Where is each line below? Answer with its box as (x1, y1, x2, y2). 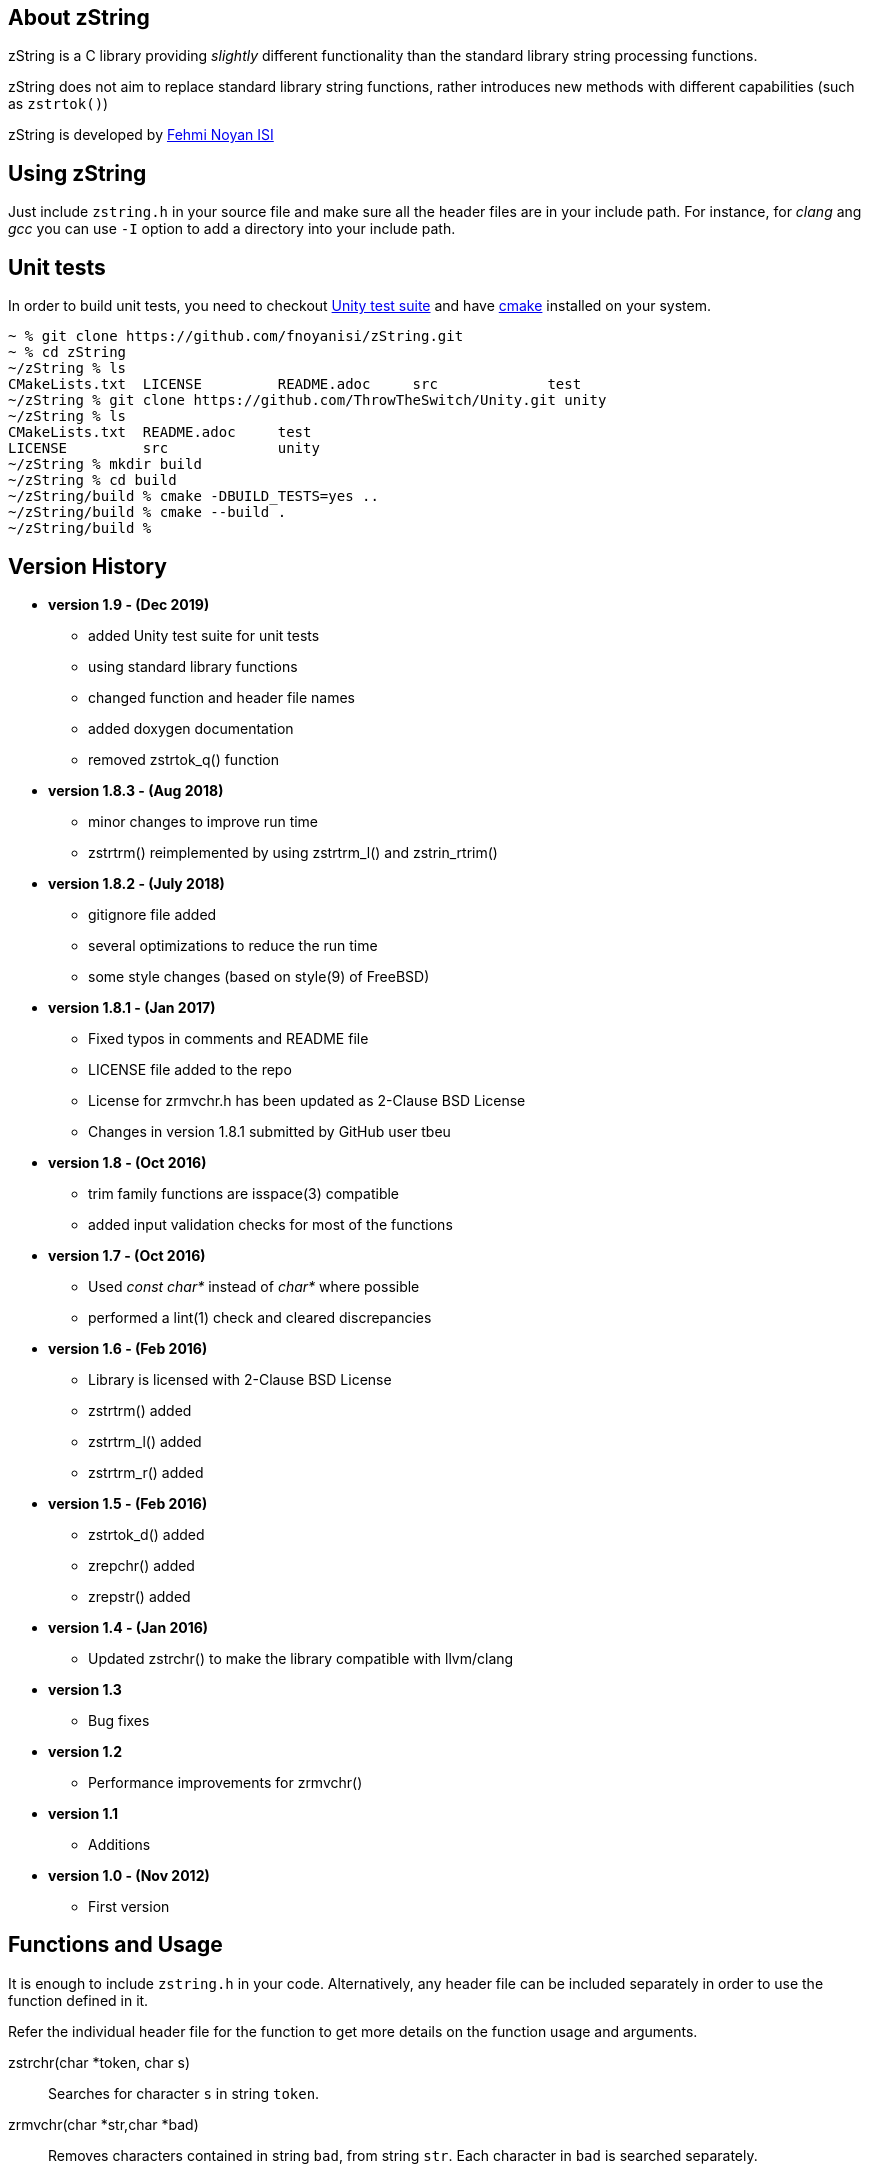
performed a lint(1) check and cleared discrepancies (88, 1308, 432, 1326)
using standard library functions (88, 657, 298, 675)
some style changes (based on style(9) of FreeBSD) (88, 967, 430, 985)
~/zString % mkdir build (8, 456, 202, 473)
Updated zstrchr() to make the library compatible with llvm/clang (88, 1649, 514, 1667)
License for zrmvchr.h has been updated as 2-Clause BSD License (88, 1091, 526, 1109)
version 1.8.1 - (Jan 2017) (48, 998, 216, 1016)
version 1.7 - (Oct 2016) (48, 1246, 206, 1264)
